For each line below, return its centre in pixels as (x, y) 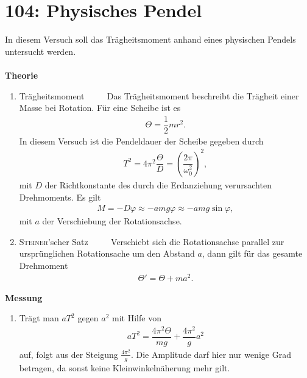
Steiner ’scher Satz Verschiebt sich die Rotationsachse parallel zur (152, 241)
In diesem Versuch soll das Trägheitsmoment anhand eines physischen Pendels (150, 39)
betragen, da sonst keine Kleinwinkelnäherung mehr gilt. (125, 367)
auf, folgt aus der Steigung (69, 354)
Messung (24, 297)
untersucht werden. (41, 51)
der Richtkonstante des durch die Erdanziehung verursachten (158, 184)
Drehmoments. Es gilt (60, 197)
